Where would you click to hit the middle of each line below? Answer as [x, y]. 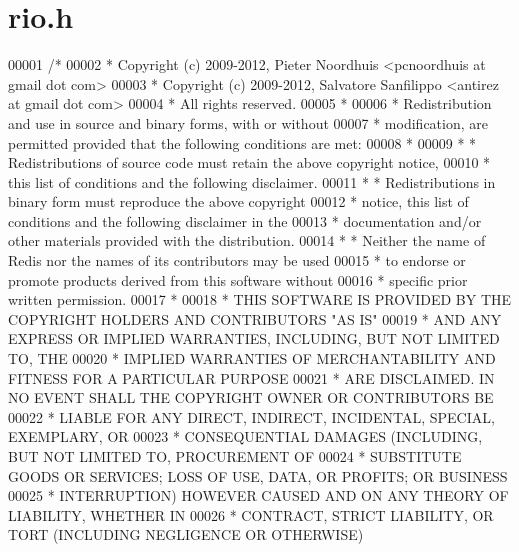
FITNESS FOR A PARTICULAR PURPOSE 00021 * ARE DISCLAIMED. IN [251, 377]
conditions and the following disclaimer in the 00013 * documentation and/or [245, 220]
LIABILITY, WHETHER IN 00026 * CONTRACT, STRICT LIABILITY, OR [251, 514]
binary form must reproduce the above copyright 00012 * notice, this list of [238, 201]
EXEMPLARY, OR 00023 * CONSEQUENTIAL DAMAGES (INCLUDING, [245, 436]
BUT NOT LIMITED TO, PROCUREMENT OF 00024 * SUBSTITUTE [235, 456]
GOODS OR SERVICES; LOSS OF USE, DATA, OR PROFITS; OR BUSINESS [258, 475]
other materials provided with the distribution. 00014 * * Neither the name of [247, 240]
